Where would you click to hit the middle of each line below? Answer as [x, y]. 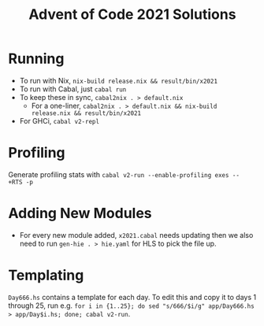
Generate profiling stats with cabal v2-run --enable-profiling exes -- [124, 174]
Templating [46, 275]
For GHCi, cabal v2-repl [59, 120]
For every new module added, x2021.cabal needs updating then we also [136, 235]
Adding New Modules [80, 213]
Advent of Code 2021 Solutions [132, 15]
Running [36, 59]
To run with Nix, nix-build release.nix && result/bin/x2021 [119, 80]
